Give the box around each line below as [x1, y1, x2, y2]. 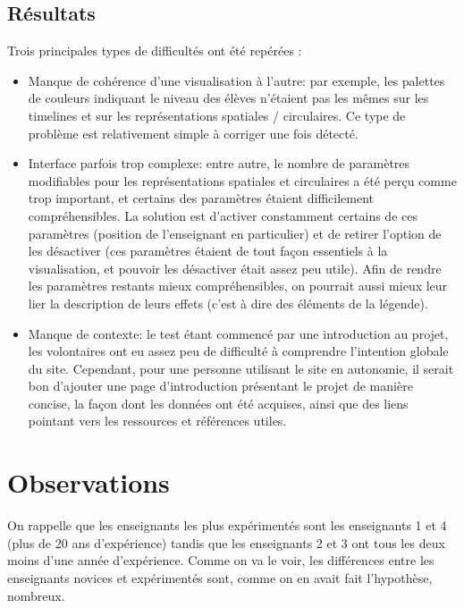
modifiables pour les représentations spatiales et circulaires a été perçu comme [28, 171, 457, 190]
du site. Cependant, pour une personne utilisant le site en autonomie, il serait [28, 359, 454, 377]
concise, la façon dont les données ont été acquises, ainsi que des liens [28, 393, 409, 412]
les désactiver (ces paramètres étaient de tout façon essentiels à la [28, 241, 388, 260]
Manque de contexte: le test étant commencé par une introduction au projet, [28, 324, 449, 342]
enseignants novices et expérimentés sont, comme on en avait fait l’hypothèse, [7, 568, 433, 587]
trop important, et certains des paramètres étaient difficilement [28, 189, 374, 207]
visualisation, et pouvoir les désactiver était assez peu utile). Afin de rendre [28, 258, 442, 277]
